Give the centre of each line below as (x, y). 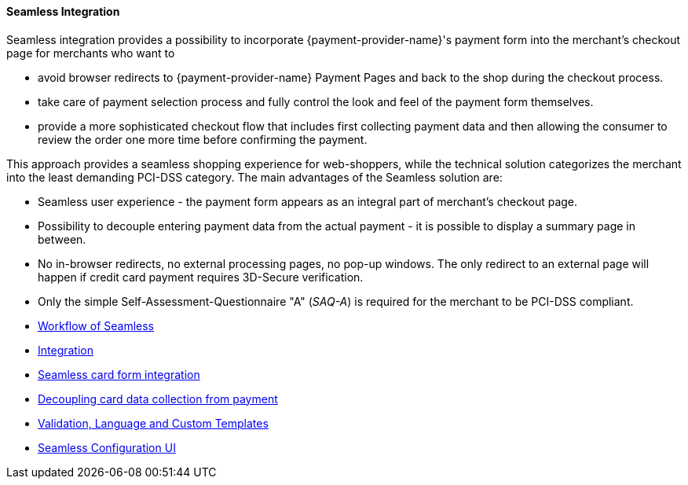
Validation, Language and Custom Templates (153, 423)
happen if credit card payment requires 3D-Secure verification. (201, 277)
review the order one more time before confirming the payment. (203, 139)
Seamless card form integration (119, 374)
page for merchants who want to (91, 53)
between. (62, 239)
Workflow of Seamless (96, 325)
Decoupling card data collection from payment (158, 399)
